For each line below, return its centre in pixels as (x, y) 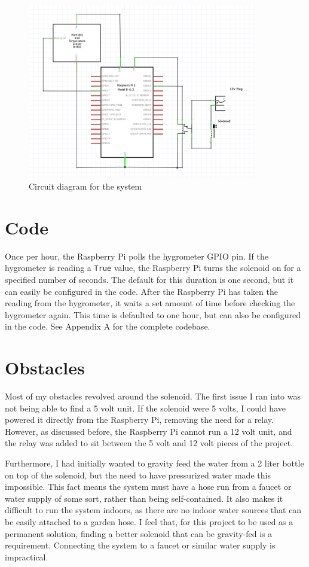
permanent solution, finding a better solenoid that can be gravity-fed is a (139, 533)
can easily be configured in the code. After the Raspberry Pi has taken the (141, 291)
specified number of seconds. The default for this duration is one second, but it (149, 279)
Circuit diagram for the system (85, 186)
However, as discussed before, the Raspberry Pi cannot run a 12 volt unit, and (149, 431)
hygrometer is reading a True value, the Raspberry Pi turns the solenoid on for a (153, 268)
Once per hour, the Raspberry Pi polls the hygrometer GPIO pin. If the (137, 256)
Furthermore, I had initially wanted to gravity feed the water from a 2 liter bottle (154, 463)
